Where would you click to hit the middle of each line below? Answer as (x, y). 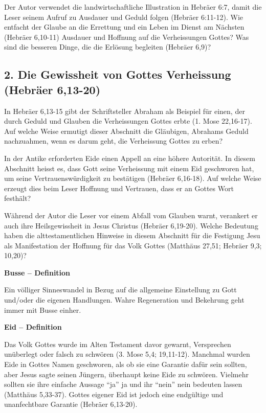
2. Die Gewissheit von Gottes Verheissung (118, 74)
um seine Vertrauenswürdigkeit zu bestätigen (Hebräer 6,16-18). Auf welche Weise (133, 178)
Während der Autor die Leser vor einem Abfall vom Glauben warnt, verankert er (131, 215)
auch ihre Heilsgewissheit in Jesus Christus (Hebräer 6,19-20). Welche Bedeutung (131, 225)
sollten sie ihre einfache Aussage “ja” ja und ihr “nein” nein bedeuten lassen (123, 384)
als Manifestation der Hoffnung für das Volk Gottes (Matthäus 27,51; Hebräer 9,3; (133, 245)
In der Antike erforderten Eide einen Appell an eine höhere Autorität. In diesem (130, 158)
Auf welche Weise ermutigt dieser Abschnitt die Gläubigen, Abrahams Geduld (126, 131)
